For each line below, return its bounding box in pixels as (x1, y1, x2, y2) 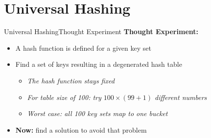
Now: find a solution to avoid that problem (15, 124, 147, 135)
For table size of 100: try (27, 92, 101, 102)
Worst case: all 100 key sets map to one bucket (27, 108, 168, 118)
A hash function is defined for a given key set (15, 42, 151, 53)
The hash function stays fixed (27, 75, 115, 85)
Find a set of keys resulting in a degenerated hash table (15, 59, 182, 69)
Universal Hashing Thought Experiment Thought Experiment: (4, 26, 198, 37)
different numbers (154, 92, 207, 102)
